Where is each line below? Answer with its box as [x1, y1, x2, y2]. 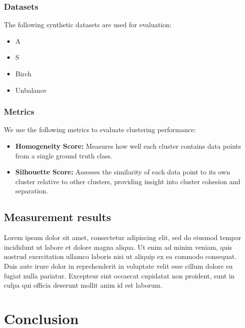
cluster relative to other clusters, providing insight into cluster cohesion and [15, 176, 241, 186]
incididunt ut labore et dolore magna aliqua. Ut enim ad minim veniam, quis [4, 242, 232, 252]
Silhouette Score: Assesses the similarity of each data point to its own [15, 167, 230, 177]
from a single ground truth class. [15, 150, 113, 160]
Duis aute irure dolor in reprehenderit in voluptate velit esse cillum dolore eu [4, 260, 233, 271]
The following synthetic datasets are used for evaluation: [4, 19, 172, 30]
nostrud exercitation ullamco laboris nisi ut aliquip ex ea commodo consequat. [4, 251, 237, 261]
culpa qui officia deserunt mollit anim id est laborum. [4, 280, 163, 290]
